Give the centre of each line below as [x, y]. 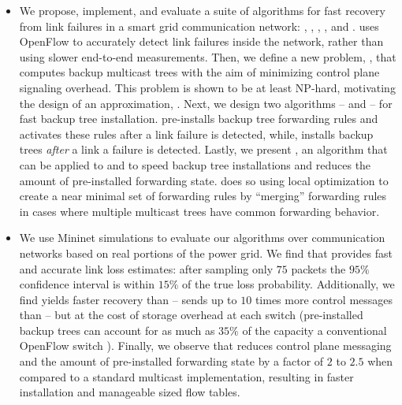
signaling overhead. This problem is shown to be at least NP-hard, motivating [207, 87]
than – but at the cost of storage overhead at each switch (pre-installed [191, 315]
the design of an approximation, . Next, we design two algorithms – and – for [206, 103]
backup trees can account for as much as [117, 330]
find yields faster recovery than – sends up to [128, 299]
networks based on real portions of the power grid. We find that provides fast [206, 253]
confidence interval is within [87, 284]
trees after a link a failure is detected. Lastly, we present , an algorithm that [203, 149]
